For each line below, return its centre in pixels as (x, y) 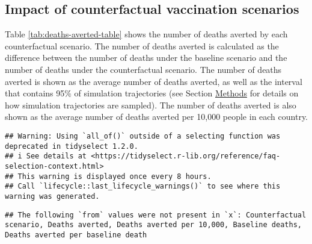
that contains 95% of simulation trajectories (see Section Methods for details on (152, 93)
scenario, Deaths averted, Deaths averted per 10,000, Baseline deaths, (153, 225)
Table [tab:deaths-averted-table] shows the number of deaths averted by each (146, 34)
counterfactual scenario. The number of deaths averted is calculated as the (142, 45)
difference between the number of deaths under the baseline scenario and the (146, 58)
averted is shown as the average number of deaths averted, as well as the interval (154, 81)
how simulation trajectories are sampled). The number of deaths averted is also (151, 105)
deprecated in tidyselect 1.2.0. (72, 146)
